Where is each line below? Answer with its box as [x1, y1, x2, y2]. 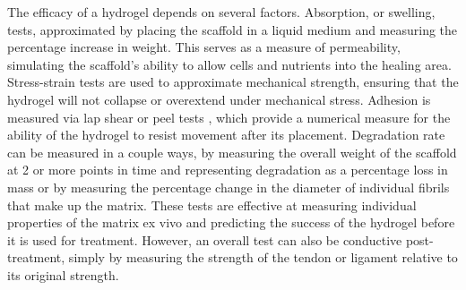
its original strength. [7, 265, 119, 284]
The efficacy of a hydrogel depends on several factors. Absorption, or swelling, [7, 3, 436, 21]
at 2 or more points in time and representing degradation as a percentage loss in [7, 160, 448, 179]
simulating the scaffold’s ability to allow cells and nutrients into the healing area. [7, 55, 452, 73]
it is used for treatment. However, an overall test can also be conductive [7, 230, 402, 249]
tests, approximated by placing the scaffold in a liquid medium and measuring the [7, 20, 458, 38]
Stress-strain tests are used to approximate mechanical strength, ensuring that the [7, 72, 459, 91]
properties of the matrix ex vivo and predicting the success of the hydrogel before [7, 213, 455, 232]
